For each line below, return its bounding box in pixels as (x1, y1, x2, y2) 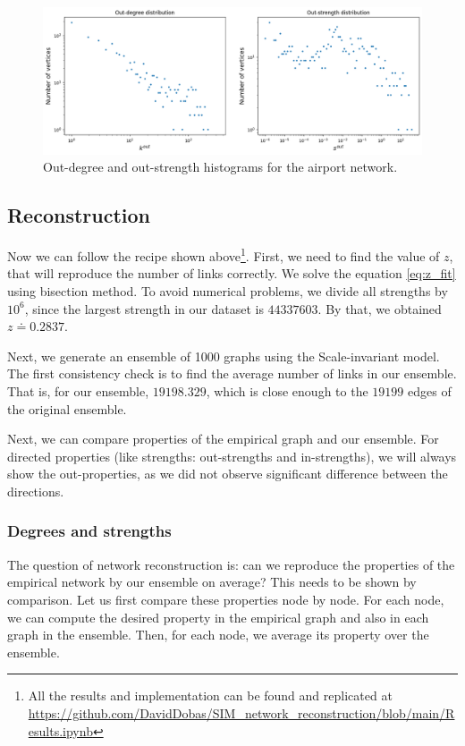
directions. (7, 481, 64, 500)
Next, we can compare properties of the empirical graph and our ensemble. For (7, 429, 439, 448)
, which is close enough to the (206, 382, 368, 400)
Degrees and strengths (7, 520, 172, 542)
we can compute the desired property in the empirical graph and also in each (7, 607, 429, 626)
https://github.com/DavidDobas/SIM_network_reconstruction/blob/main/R (28, 703, 455, 722)
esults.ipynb (28, 721, 93, 740)
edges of (407, 382, 452, 400)
